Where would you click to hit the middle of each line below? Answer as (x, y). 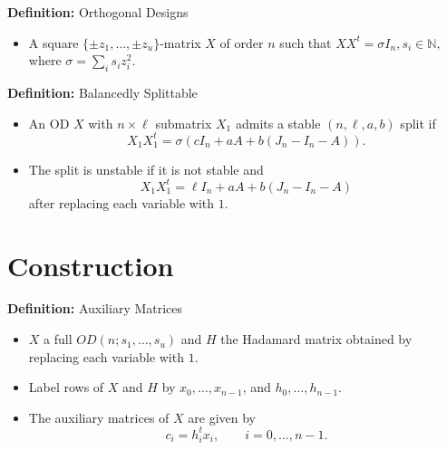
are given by (222, 417)
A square (53, 42)
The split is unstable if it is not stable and (146, 169)
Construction (91, 265)
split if (418, 123)
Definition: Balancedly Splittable (102, 92)
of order (242, 42)
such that (306, 42)
